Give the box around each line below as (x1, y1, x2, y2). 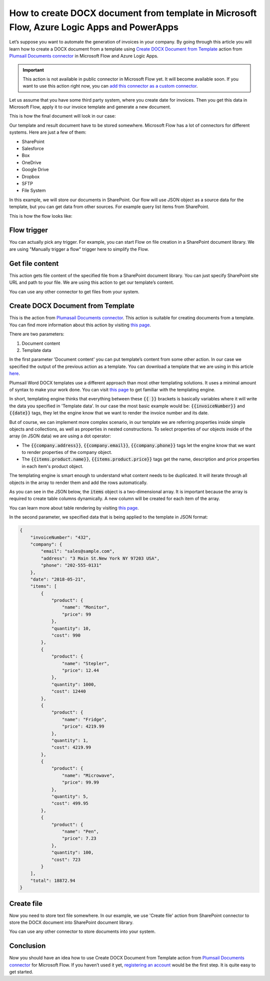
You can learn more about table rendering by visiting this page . (9, 505, 139, 511)
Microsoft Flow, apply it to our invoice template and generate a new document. (9, 104, 171, 110)
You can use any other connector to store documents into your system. (9, 928, 156, 934)
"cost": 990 (51, 633, 81, 638)
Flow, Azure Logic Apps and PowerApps (9, 22, 178, 33)
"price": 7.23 (61, 836, 97, 841)
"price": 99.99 (61, 780, 99, 785)
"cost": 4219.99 (51, 745, 91, 750)
